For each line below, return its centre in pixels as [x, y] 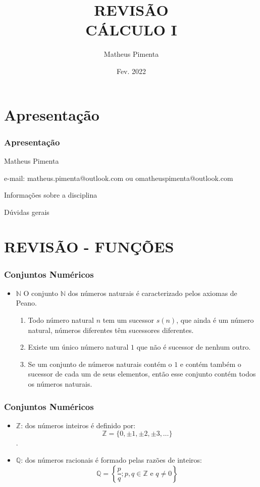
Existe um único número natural [78, 347]
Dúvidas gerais [27, 212]
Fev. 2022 [131, 71]
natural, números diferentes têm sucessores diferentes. [111, 330]
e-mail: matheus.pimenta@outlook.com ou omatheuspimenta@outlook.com [119, 178]
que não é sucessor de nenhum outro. [194, 347]
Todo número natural [61, 320]
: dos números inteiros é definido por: [78, 425]
